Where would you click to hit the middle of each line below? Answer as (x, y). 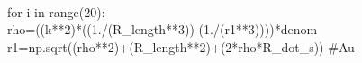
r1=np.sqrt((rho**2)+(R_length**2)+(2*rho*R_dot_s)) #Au (181, 46)
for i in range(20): (56, 11)
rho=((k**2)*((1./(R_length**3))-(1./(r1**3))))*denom (163, 29)
